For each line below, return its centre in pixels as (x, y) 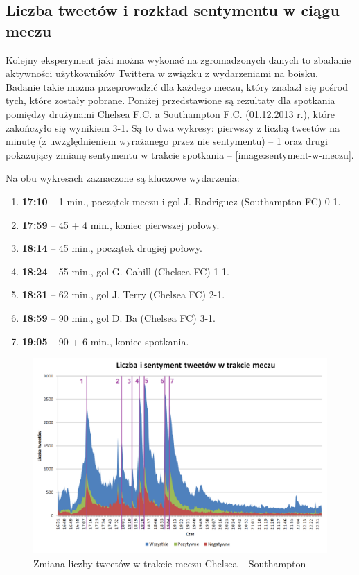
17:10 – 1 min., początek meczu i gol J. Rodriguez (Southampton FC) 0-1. (181, 201)
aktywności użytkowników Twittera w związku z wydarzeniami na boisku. (162, 73)
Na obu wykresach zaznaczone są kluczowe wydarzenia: (123, 178)
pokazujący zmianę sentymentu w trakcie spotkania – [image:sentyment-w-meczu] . (180, 154)
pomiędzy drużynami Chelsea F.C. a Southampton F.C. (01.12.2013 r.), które (170, 113)
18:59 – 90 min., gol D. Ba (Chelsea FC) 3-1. (119, 317)
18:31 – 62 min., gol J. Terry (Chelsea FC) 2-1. (123, 294)
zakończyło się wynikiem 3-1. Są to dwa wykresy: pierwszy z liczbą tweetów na (173, 127)
